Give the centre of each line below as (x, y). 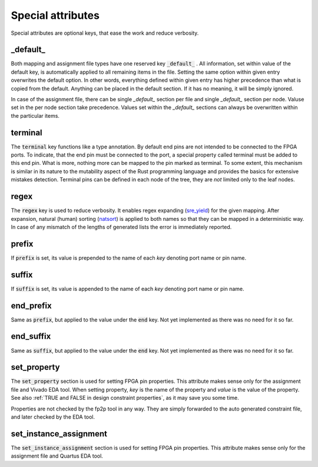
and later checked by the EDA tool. (53, 417)
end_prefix (32, 305)
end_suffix (31, 337)
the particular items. (35, 115)
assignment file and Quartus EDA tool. (57, 456)
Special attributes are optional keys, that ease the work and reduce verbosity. (105, 33)
